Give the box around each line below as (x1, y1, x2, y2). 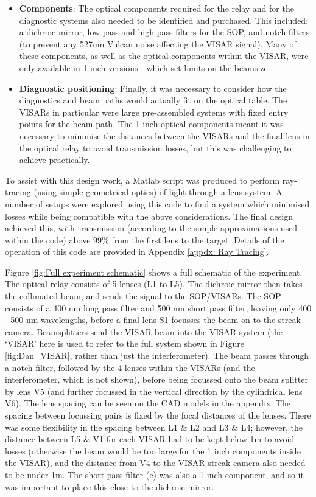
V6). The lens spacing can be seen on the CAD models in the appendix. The (5, 397, 291, 409)
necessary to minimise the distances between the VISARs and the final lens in (19, 129, 310, 142)
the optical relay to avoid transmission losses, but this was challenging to (19, 141, 292, 154)
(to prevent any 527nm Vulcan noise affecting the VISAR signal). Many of (19, 37, 297, 50)
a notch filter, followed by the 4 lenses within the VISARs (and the (5, 361, 255, 374)
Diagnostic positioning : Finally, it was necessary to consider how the (19, 82, 287, 94)
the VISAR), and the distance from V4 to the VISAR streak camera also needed (5, 456, 306, 469)
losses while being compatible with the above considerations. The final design (5, 209, 293, 222)
